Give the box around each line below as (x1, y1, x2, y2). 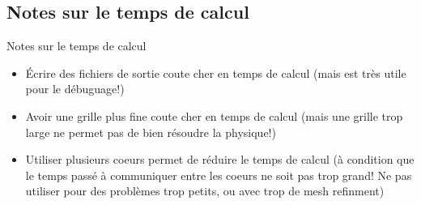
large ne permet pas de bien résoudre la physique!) (25, 123, 276, 140)
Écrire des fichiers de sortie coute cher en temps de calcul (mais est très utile (25, 64, 406, 81)
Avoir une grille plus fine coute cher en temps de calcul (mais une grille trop (25, 107, 403, 124)
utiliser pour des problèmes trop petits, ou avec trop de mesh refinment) (25, 182, 385, 199)
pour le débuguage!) (25, 80, 125, 97)
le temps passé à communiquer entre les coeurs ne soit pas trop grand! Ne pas (25, 166, 412, 183)
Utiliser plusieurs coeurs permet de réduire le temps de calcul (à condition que (25, 151, 415, 168)
